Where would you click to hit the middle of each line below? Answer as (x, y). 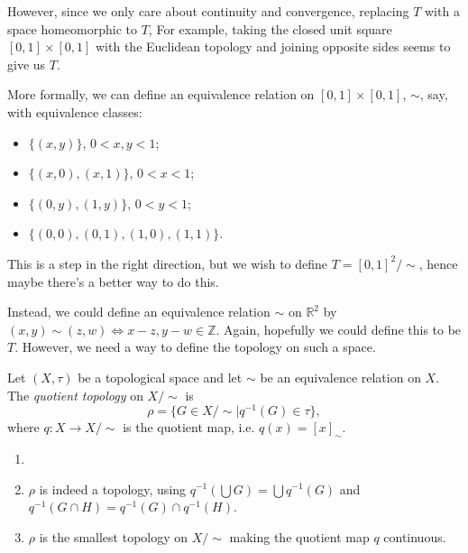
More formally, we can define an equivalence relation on (161, 94)
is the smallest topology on (114, 536)
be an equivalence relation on (340, 377)
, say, (434, 94)
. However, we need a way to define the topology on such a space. (195, 347)
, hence (438, 263)
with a (442, 11)
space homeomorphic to (72, 28)
